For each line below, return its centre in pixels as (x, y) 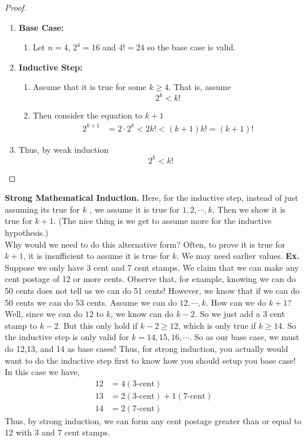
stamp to (21, 325)
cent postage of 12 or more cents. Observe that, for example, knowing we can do (150, 279)
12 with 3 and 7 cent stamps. (57, 432)
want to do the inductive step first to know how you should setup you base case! (150, 360)
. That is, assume (200, 87)
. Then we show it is (249, 209)
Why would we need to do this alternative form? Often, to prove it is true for (145, 244)
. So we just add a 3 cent (240, 314)
